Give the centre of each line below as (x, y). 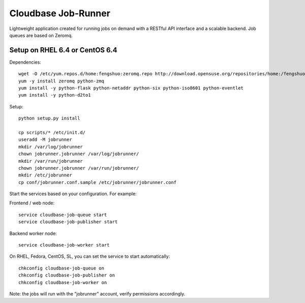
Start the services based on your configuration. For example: (73, 194)
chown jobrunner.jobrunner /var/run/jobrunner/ (79, 168)
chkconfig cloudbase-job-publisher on (67, 275)
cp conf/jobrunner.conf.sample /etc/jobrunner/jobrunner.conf (98, 182)
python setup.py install (49, 118)
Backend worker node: (33, 233)
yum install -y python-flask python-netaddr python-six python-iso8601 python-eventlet (131, 88)
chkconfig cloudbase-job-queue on (61, 268)
